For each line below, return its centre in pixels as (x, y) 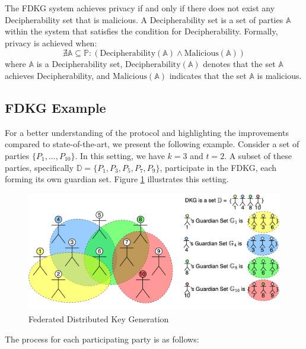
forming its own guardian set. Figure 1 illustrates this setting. (117, 179)
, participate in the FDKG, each (218, 167)
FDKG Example (55, 107)
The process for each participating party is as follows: (102, 339)
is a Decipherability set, (79, 64)
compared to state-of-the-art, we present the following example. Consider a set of (152, 144)
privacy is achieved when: (51, 42)
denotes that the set (239, 64)
